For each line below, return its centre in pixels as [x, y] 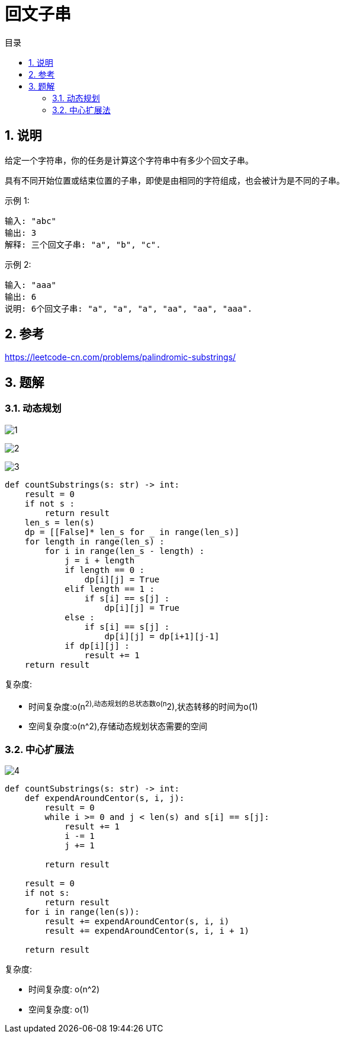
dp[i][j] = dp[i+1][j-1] [162, 636]
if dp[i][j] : [97, 645]
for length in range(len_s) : [94, 541]
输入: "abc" [31, 221]
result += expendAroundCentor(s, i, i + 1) [147, 931]
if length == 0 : [105, 570]
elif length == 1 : [110, 589]
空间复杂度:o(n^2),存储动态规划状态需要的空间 [118, 726]
